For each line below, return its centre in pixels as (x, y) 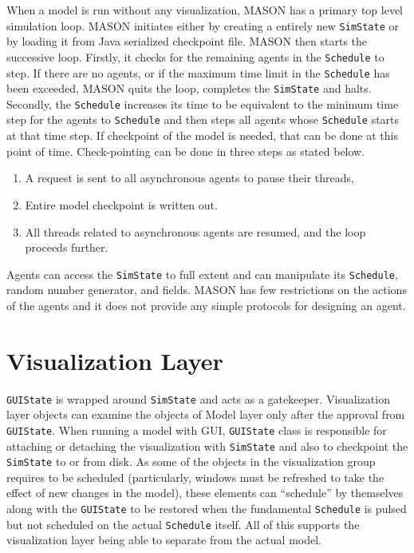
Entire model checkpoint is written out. (121, 204)
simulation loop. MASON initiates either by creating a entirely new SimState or (203, 25)
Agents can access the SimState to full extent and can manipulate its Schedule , (202, 274)
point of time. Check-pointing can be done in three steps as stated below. (186, 151)
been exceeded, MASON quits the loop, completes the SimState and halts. (189, 88)
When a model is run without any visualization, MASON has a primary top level (205, 10)
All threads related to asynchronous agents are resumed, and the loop (195, 231)
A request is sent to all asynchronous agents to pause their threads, (189, 178)
